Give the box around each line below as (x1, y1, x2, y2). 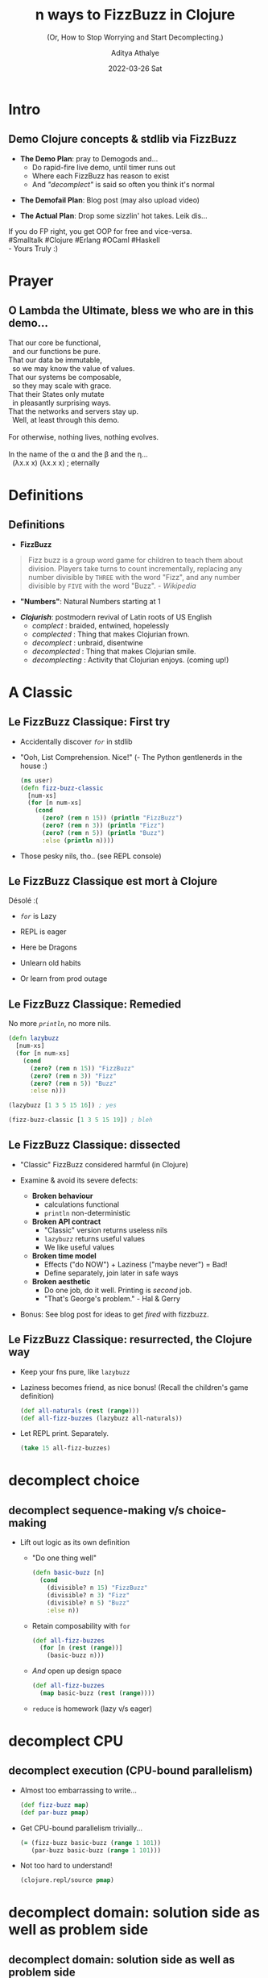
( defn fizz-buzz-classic (19, 784, 104, 792)
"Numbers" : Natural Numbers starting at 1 (19, 596, 161, 606)
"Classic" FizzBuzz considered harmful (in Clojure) (19, 1159, 189, 1169)
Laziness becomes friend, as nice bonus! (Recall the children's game (19, 1382, 249, 1392)
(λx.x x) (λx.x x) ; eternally (11, 457, 101, 467)
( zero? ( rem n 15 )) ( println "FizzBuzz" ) (41, 814, 183, 822)
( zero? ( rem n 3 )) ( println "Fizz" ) (41, 821, 165, 829)
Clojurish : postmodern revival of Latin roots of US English (19, 611, 212, 622)
